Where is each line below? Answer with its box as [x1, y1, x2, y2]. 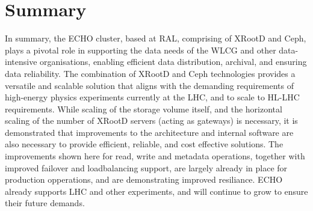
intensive [5, 55, 37, 68]
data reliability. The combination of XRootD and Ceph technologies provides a [5, 67, 296, 79]
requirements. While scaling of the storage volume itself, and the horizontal [5, 102, 282, 115]
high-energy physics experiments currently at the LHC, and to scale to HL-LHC [5, 91, 300, 103]
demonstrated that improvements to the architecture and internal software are [5, 126, 294, 138]
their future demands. [5, 197, 85, 209]
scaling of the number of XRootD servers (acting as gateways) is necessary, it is [5, 114, 298, 127]
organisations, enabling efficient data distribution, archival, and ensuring [40, 55, 307, 68]
